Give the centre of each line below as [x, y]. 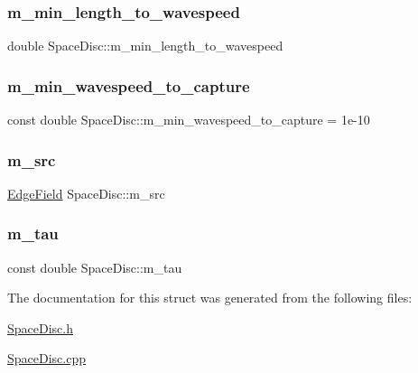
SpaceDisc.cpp [46, 358]
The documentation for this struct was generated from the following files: [210, 298]
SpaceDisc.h [40, 327]
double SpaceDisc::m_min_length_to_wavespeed [145, 46]
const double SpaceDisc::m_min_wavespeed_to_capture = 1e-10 [189, 120]
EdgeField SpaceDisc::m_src [86, 193]
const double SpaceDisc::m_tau [95, 267]
